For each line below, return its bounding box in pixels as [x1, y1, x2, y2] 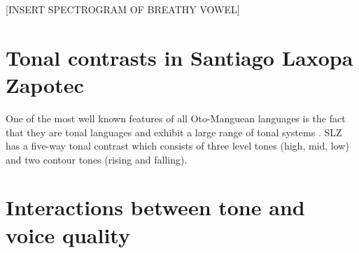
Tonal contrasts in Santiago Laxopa [6, 43, 353, 71]
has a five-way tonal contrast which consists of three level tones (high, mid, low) [6, 138, 349, 153]
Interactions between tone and [6, 193, 305, 222]
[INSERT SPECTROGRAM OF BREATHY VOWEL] [6, 2, 240, 16]
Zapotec [6, 70, 84, 99]
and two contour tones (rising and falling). [6, 152, 188, 166]
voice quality [6, 220, 130, 249]
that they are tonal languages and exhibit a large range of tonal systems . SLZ [6, 124, 342, 139]
